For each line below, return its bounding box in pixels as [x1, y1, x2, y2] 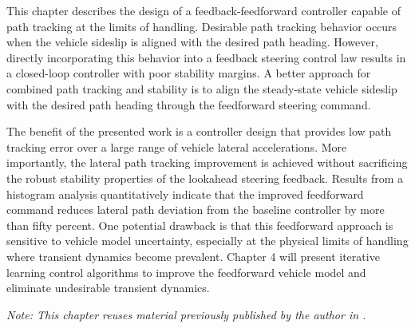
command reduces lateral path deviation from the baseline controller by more [6, 201, 385, 218]
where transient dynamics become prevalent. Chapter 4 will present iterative [6, 247, 380, 264]
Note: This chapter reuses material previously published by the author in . [6, 306, 366, 322]
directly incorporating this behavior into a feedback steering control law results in [6, 49, 406, 65]
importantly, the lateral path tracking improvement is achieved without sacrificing [6, 154, 408, 171]
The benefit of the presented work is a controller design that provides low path [6, 123, 392, 140]
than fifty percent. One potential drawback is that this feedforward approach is [6, 216, 393, 233]
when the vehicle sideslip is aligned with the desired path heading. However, [6, 34, 378, 50]
